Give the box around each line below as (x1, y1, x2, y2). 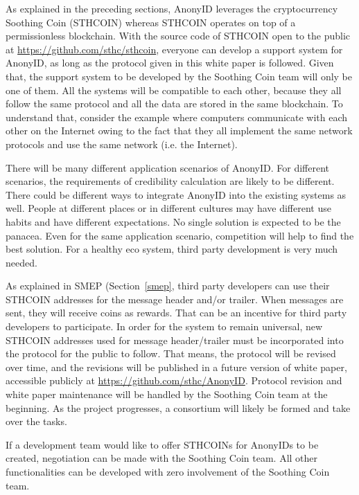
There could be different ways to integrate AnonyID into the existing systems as (6, 187, 347, 201)
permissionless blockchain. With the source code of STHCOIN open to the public (6, 28, 351, 43)
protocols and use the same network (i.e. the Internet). (6, 136, 238, 151)
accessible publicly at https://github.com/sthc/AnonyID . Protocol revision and (6, 373, 342, 388)
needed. (6, 255, 37, 269)
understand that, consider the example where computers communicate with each (6, 109, 348, 124)
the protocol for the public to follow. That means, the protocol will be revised (6, 346, 336, 361)
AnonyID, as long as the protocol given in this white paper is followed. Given (6, 55, 334, 70)
